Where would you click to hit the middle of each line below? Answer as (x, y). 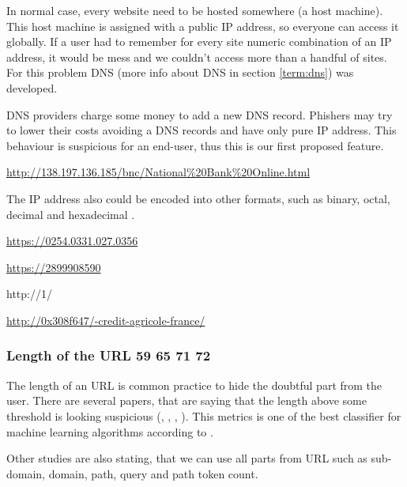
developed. (32, 87)
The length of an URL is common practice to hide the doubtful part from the (194, 385)
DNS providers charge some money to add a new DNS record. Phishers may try (200, 114)
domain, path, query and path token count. (153, 473)
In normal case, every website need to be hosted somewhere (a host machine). (195, 10)
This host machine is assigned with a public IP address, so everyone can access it (203, 26)
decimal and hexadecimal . (71, 214)
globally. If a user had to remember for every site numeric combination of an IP (199, 42)
